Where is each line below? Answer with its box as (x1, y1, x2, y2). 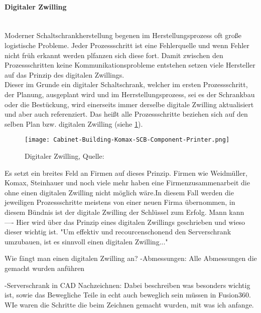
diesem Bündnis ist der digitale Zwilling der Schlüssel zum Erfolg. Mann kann (5, 206, 244, 217)
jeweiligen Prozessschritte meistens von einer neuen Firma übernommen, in (5, 197, 235, 207)
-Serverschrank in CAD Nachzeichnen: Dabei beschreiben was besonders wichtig (5, 279, 250, 290)
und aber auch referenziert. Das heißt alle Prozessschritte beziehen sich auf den (5, 109, 248, 119)
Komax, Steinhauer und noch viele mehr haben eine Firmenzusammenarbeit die (5, 177, 250, 188)
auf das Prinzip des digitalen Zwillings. (5, 69, 124, 80)
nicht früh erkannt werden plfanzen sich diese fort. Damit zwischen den (5, 50, 223, 60)
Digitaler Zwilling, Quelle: (25, 150, 104, 161)
